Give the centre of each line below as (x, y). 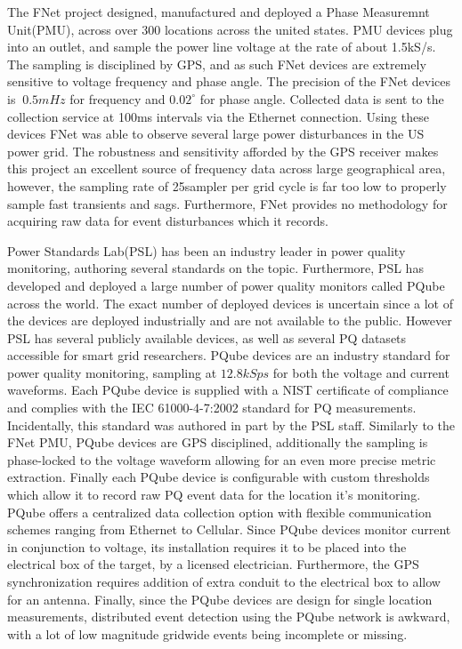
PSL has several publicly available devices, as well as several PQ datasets (207, 337)
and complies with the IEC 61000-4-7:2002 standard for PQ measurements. (212, 408)
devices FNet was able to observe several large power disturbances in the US (216, 134)
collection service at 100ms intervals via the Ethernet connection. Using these (218, 116)
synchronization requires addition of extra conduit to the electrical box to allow (224, 581)
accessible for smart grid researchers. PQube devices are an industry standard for (229, 355)
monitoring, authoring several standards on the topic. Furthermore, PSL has (215, 268)
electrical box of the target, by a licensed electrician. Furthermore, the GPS (213, 564)
